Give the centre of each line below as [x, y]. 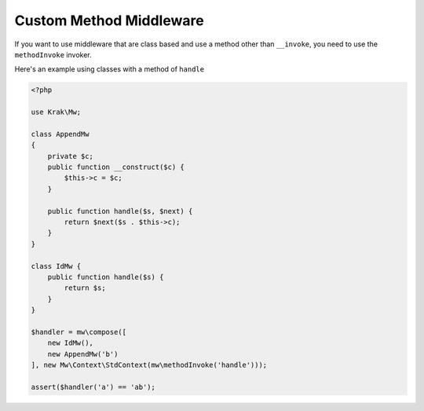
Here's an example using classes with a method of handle [109, 69]
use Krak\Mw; [56, 112]
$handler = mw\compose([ [79, 332]
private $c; [71, 156]
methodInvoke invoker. [53, 54]
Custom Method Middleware [109, 20]
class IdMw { [56, 266]
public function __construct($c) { [116, 167]
